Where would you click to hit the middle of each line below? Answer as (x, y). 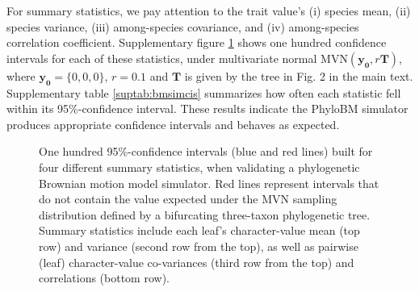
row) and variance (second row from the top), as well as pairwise (199, 246)
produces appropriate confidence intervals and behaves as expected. (173, 124)
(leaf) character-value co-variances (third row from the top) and (197, 262)
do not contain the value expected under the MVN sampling (188, 199)
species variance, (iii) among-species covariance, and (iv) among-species (183, 26)
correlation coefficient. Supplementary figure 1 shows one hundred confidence (197, 42)
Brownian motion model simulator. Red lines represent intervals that (209, 183)
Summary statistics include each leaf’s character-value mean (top (199, 230)
